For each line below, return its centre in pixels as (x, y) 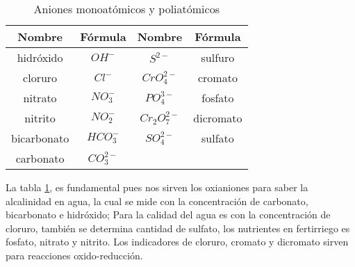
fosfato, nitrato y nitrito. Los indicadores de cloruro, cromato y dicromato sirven (177, 242)
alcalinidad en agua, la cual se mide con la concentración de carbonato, (157, 201)
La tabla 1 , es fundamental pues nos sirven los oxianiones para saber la (157, 187)
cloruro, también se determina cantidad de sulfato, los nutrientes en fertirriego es (178, 228)
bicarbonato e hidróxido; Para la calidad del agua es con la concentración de (168, 215)
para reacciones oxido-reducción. (74, 255)
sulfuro (218, 57)
